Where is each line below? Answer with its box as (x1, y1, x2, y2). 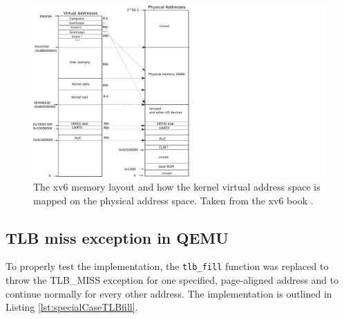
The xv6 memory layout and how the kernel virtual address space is (33, 180, 321, 194)
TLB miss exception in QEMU (6, 226, 229, 248)
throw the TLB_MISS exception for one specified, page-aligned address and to (6, 273, 339, 287)
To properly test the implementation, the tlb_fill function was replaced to (6, 259, 329, 273)
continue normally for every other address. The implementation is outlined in (6, 286, 332, 300)
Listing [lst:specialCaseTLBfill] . (6, 300, 138, 314)
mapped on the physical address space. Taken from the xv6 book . (33, 193, 314, 207)
